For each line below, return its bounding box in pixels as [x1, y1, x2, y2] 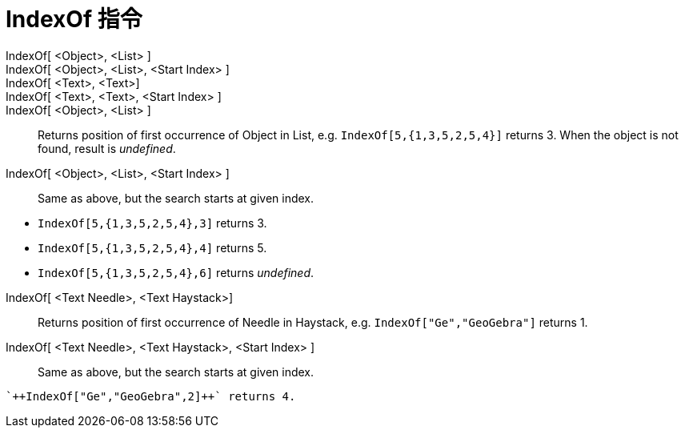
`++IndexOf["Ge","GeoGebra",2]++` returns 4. [6, 389, 296, 403]
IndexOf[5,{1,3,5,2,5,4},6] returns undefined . [38, 265, 314, 279]
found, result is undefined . [38, 141, 176, 155]
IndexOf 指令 [6, 6, 142, 33]
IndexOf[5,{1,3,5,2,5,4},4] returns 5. [38, 240, 267, 255]
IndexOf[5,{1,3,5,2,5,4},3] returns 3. [38, 215, 267, 230]
